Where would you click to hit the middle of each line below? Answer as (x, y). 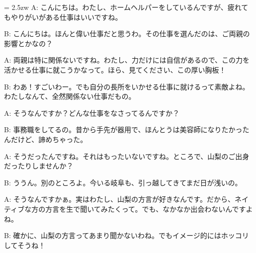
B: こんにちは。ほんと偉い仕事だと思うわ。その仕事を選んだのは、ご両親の (127, 34)
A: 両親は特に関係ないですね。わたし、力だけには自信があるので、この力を (127, 60)
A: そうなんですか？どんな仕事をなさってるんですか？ (92, 113)
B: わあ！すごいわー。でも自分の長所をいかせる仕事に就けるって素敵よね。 (127, 86)
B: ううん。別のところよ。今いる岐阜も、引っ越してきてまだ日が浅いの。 (123, 182)
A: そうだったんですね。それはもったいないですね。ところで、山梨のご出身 (127, 156)
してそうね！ (25, 245)
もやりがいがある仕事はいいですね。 (63, 17)
